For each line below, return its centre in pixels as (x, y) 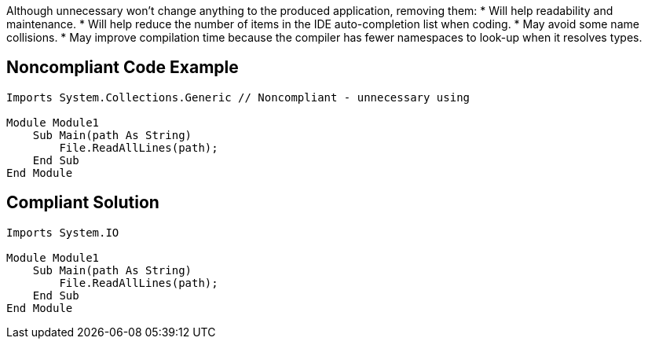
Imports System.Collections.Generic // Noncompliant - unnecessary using (238, 97)
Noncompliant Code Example (123, 68)
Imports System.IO (63, 232)
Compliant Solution (83, 203)
